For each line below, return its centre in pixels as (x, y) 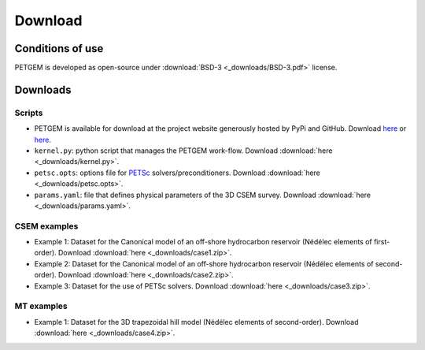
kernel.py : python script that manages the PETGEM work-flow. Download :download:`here (183, 151)
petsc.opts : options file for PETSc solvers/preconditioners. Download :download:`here (177, 173)
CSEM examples (46, 226)
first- (382, 242)
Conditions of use (59, 48)
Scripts (29, 113)
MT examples (41, 306)
